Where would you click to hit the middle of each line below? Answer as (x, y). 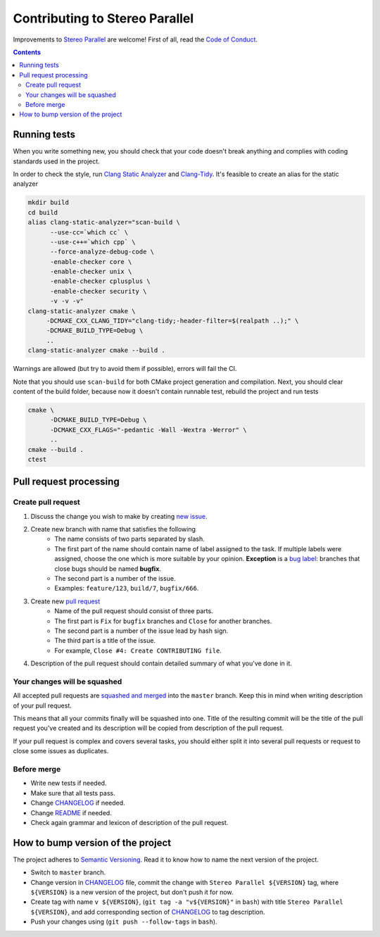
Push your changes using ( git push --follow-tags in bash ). (124, 922)
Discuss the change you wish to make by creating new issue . (119, 516)
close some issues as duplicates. (61, 751)
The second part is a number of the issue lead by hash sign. (141, 631)
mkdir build (49, 203)
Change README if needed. (71, 812)
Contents (27, 52)
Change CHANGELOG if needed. (78, 803)
